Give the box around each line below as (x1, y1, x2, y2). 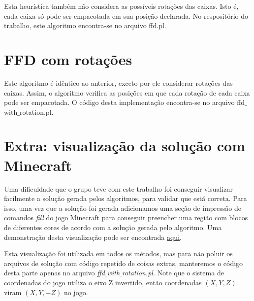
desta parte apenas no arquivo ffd (4, 268, 105, 278)
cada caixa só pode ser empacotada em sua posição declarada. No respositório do (4, 10, 249, 21)
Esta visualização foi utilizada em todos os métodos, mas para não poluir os (4, 248, 233, 259)
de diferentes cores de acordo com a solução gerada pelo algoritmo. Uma (4, 222, 222, 232)
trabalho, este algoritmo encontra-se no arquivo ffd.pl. (4, 20, 166, 31)
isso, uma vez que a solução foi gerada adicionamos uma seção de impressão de (4, 202, 241, 213)
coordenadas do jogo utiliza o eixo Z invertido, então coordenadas (4, 277, 202, 287)
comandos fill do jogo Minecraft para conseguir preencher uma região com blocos (4, 212, 248, 223)
